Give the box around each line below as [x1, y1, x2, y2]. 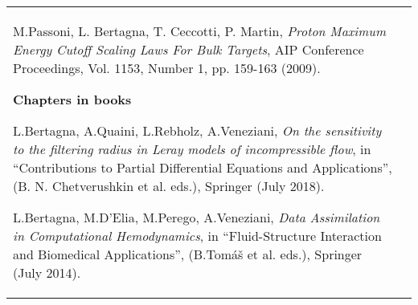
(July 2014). [13, 263, 81, 282]
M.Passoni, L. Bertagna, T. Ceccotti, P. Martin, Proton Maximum [13, 22, 386, 40]
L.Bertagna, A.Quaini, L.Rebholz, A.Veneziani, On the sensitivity [13, 121, 382, 140]
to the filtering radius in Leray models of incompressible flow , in [13, 140, 371, 158]
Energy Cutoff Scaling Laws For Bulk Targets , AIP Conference [13, 40, 364, 59]
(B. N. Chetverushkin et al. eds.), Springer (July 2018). [13, 177, 325, 195]
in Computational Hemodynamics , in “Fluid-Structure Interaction [13, 226, 382, 245]
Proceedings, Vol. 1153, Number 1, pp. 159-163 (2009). [13, 59, 321, 77]
